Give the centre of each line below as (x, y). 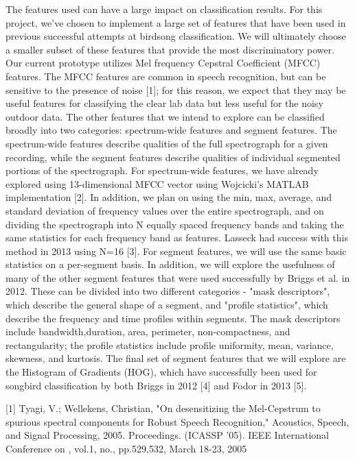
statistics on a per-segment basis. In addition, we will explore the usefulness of (170, 264)
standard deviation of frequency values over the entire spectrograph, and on (165, 210)
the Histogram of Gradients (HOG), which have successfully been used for (161, 372)
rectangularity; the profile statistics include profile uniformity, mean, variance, (170, 344)
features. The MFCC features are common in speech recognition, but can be (166, 76)
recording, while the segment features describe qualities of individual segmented (173, 157)
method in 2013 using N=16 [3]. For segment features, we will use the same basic (176, 251)
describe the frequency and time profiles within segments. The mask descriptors (173, 318)
